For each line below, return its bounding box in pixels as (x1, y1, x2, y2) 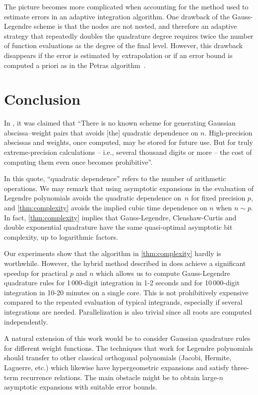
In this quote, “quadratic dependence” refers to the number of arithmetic (4, 173, 226, 184)
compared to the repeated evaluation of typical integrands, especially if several (4, 297, 243, 307)
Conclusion (4, 89, 81, 109)
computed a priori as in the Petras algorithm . (4, 60, 146, 70)
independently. (4, 316, 48, 327)
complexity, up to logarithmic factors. (4, 231, 119, 242)
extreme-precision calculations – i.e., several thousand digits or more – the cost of (4, 147, 252, 157)
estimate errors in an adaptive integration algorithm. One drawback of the (4, 11, 230, 21)
